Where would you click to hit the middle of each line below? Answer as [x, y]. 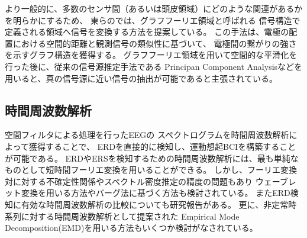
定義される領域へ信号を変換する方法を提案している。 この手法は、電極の [147, 32]
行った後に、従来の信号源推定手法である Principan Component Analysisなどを [154, 66]
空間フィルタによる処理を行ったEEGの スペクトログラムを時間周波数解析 [147, 135]
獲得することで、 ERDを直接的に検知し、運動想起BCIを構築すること [162, 146]
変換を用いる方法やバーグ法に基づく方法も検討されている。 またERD [156, 193]
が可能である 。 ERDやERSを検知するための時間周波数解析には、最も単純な [152, 158]
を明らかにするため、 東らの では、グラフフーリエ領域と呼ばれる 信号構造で [153, 20]
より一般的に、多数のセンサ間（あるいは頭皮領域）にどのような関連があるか [154, 8]
